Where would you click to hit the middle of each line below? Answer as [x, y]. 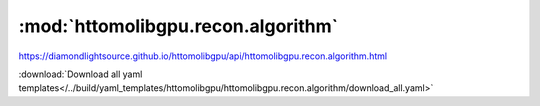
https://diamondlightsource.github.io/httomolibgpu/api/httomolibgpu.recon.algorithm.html [203, 56]
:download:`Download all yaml [80, 74]
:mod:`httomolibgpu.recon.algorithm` [178, 26]
